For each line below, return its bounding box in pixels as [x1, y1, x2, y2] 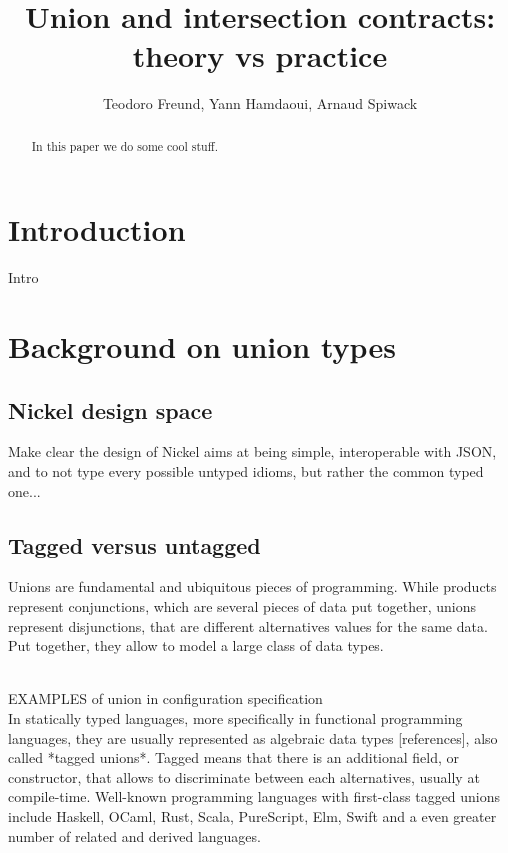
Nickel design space [8, 394, 213, 425]
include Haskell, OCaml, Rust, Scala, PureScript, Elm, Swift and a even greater [8, 805, 497, 826]
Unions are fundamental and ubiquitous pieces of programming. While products [8, 576, 497, 597]
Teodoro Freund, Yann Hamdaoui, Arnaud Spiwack [102, 93, 418, 114]
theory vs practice [132, 35, 388, 76]
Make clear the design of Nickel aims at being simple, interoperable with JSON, [8, 441, 497, 462]
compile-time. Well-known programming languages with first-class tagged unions [8, 786, 501, 807]
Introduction [8, 209, 186, 250]
